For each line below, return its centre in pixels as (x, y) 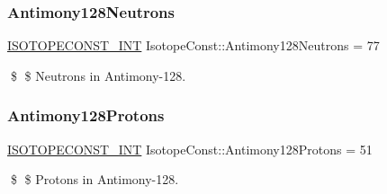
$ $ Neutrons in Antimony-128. (98, 75)
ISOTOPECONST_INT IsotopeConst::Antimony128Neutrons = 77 (193, 45)
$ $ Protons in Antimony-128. (94, 179)
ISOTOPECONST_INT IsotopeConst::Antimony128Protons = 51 (190, 149)
